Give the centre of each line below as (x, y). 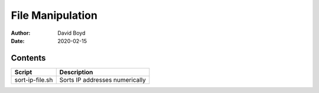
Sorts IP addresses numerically (102, 79)
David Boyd (71, 33)
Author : (21, 33)
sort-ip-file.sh (34, 79)
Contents (28, 58)
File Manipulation (54, 15)
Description (76, 72)
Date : (18, 41)
